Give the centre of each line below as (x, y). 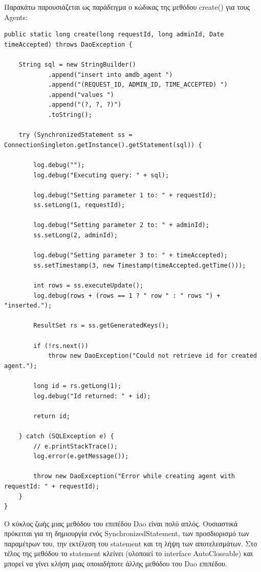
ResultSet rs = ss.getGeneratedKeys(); (101, 326)
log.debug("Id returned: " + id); (92, 396)
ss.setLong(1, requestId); (79, 205)
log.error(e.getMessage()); (81, 456)
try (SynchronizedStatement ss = (75, 135)
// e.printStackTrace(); (75, 446)
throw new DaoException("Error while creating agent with (134, 476)
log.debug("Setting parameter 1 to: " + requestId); (125, 195)
